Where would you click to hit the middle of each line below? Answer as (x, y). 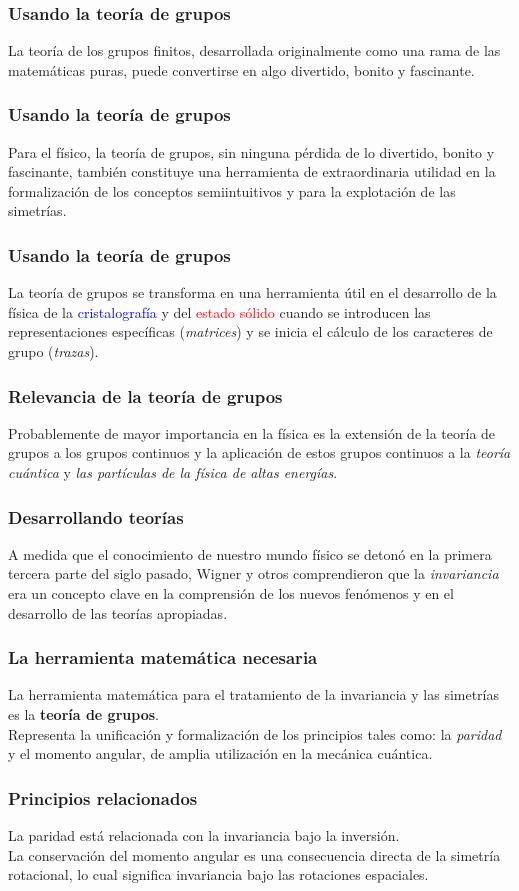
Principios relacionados (103, 797)
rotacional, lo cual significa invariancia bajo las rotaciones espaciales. (218, 874)
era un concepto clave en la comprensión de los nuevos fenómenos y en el (231, 593)
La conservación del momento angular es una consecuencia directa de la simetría (254, 854)
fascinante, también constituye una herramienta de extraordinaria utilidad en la (252, 171)
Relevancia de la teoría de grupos (145, 395)
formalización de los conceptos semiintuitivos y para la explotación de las (232, 190)
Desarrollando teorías (96, 516)
